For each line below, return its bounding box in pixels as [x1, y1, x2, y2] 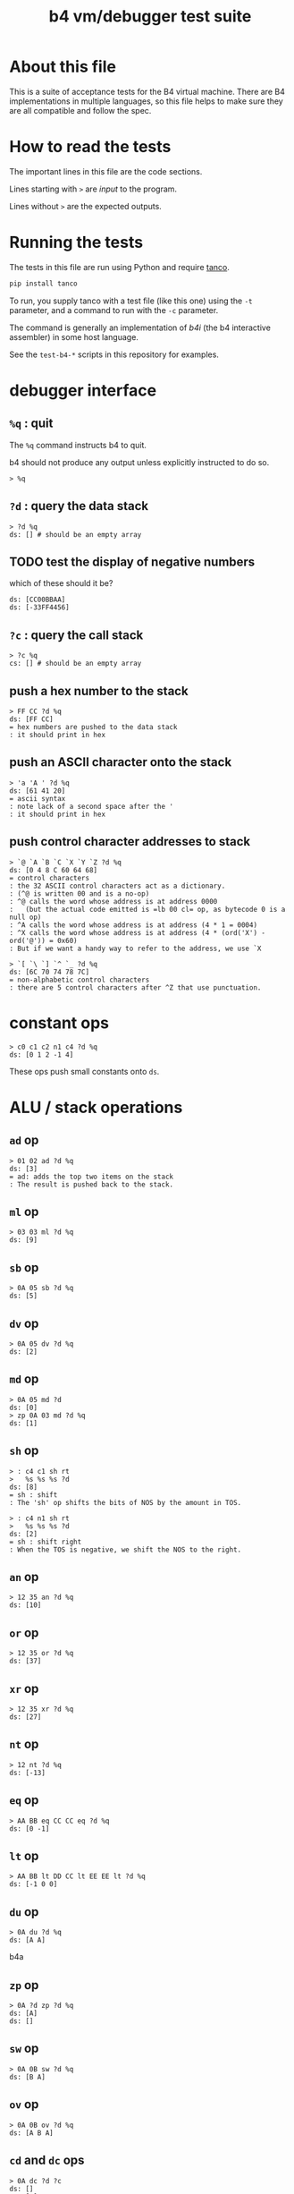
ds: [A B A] [9, 2128, 54, 2138]
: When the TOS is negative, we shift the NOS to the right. [9, 1545, 242, 1554]
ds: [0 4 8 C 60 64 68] [9, 865, 98, 874]
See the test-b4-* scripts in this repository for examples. [9, 349, 219, 360]
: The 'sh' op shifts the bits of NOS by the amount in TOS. [9, 1498, 242, 1507]
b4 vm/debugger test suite [48, 6, 252, 27]
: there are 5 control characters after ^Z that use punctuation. [9, 982, 262, 992]
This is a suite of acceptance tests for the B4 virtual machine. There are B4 [9, 86, 286, 97]
